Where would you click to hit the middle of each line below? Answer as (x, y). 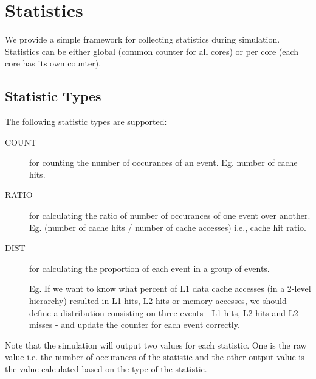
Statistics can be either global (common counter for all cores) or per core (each (152, 51)
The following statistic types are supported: (86, 122)
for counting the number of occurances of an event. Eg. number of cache (163, 162)
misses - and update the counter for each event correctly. (135, 324)
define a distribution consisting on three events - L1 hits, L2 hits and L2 (164, 312)
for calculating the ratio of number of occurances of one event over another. (170, 215)
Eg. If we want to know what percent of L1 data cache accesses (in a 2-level (170, 289)
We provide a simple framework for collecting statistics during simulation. (143, 39)
